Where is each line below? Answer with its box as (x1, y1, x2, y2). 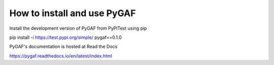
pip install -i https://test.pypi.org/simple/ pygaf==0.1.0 (9, 34, 122, 40)
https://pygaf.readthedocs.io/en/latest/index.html (9, 53, 113, 59)
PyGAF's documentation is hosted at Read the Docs (9, 43, 118, 50)
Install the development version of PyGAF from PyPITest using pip (9, 25, 147, 31)
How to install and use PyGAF (9, 8, 136, 19)
